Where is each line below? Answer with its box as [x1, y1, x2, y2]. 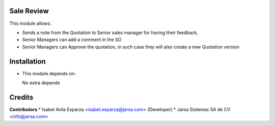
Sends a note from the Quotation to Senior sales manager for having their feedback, [22, 29, 199, 36]
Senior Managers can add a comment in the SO [22, 37, 122, 43]
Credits [9, 93, 34, 102]
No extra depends [22, 79, 60, 86]
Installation [9, 57, 46, 66]
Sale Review [9, 7, 49, 15]
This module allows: [9, 20, 51, 26]
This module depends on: [22, 70, 76, 76]
